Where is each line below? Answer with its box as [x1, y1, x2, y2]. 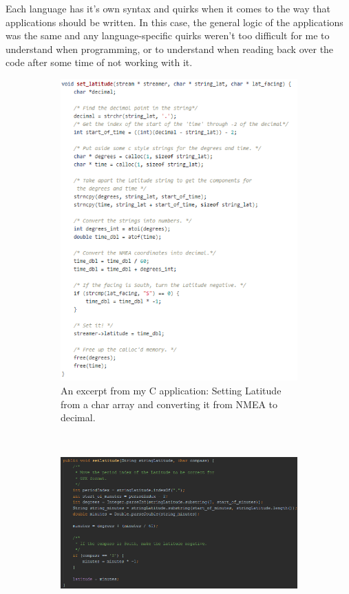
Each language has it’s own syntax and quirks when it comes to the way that [6, 1, 330, 15]
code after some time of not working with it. [6, 55, 193, 70]
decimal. [61, 410, 96, 425]
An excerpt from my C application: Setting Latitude [61, 383, 282, 397]
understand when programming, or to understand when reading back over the [6, 41, 334, 56]
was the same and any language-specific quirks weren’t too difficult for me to [6, 28, 330, 43]
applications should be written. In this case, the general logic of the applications [6, 14, 343, 29]
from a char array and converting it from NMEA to [61, 396, 278, 411]
